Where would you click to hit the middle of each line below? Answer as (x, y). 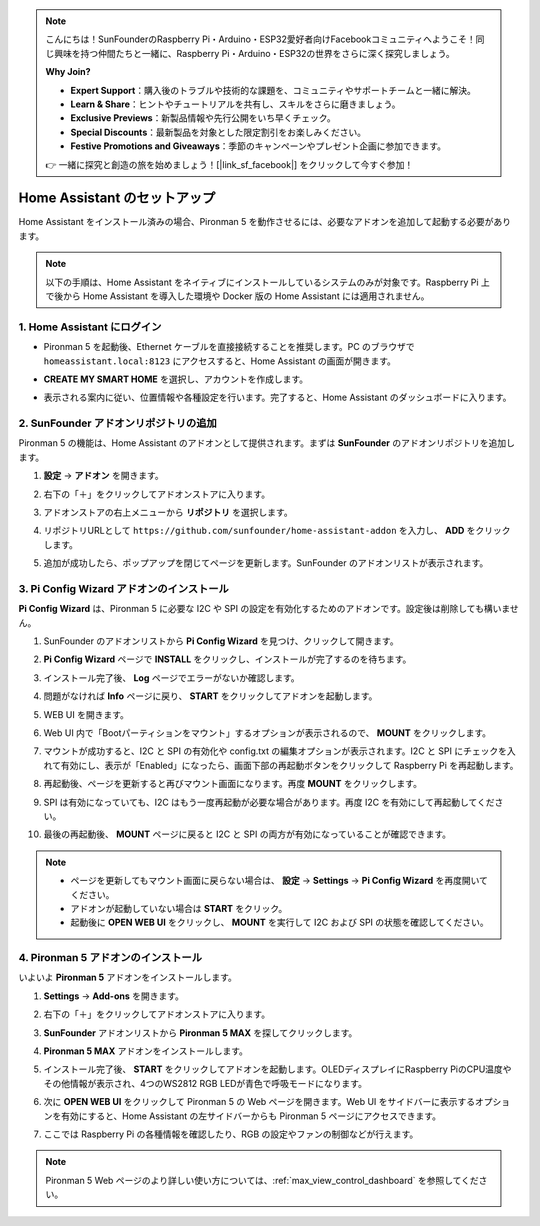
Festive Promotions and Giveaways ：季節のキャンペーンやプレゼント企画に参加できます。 (258, 146)
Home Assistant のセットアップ (117, 198)
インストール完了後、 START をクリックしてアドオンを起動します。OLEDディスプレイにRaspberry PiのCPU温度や (277, 1069)
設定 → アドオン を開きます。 (103, 476)
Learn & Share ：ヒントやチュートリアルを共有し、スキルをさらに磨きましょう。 (235, 104)
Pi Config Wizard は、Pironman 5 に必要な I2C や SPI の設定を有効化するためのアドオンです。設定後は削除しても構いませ (268, 609)
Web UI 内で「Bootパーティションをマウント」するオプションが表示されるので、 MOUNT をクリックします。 (267, 733)
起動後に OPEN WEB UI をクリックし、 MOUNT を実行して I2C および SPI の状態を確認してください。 (279, 922)
